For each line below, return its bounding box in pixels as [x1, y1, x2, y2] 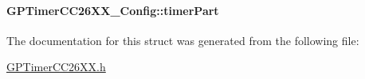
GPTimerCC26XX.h [6, 58, 106, 75]
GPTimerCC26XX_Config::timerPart [6, 2, 219, 18]
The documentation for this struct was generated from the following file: [6, 32, 359, 48]
